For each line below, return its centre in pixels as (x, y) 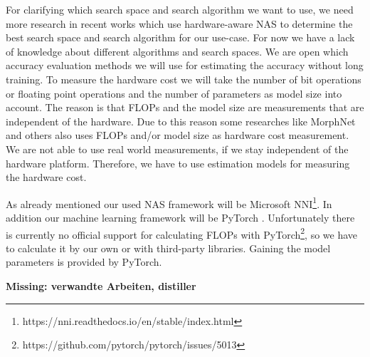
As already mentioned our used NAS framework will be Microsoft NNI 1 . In (169, 202)
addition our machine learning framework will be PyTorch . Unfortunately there (180, 217)
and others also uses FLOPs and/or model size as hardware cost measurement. (178, 135)
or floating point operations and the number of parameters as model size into (174, 93)
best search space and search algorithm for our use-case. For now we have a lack (180, 37)
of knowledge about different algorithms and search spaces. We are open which (177, 51)
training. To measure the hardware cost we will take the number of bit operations (184, 79)
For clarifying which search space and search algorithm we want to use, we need (180, 9)
